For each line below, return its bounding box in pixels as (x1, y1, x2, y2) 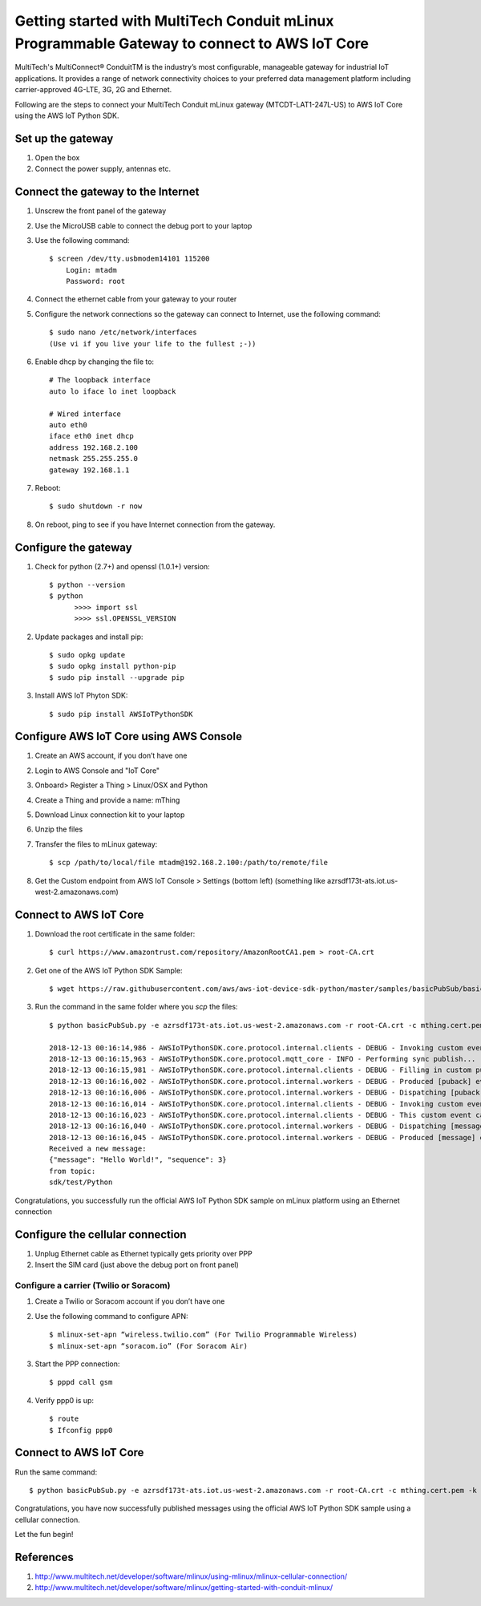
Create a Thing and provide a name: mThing (34, 795, 180, 805)
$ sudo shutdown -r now (49, 502, 143, 511)
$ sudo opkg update (49, 650, 126, 659)
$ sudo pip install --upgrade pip (49, 673, 184, 682)
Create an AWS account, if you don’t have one (34, 750, 188, 761)
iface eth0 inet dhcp (49, 431, 134, 441)
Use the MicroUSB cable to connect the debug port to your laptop (34, 220, 253, 230)
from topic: (49, 1167, 96, 1175)
